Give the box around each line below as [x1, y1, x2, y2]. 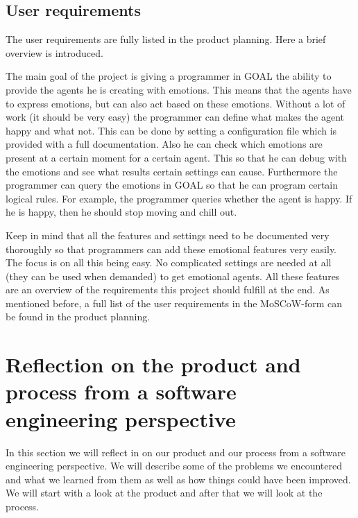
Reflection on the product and [6, 350, 301, 379]
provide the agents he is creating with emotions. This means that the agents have [6, 82, 352, 96]
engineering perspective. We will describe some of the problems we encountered [6, 458, 343, 473]
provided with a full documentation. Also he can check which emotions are [6, 137, 323, 151]
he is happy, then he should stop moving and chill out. [6, 205, 237, 219]
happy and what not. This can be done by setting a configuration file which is [6, 123, 337, 137]
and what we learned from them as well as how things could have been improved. [6, 472, 351, 486]
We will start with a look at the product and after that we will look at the [6, 485, 323, 500]
